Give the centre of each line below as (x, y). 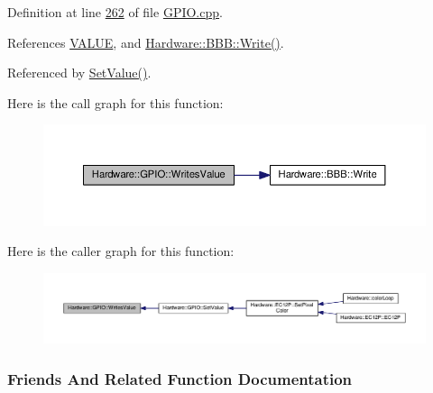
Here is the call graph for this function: (115, 102)
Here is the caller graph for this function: (121, 251)
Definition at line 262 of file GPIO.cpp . (115, 12)
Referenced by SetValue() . (79, 73)
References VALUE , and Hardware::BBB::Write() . (146, 42)
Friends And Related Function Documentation (180, 378)
